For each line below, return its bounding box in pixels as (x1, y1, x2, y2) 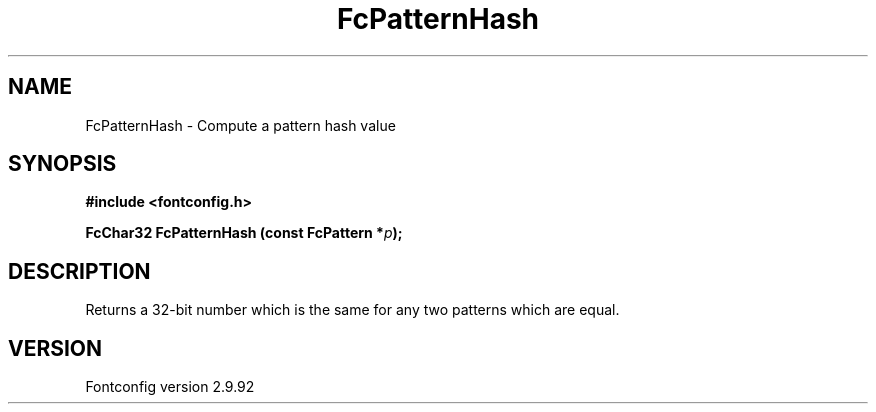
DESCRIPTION (8, 258, 151, 284)
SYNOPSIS (8, 151, 117, 177)
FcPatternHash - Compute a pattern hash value (85, 116, 396, 134)
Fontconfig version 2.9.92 (85, 378, 255, 396)
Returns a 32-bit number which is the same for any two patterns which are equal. (85, 301, 620, 319)
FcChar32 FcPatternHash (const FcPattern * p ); (85, 224, 403, 242)
